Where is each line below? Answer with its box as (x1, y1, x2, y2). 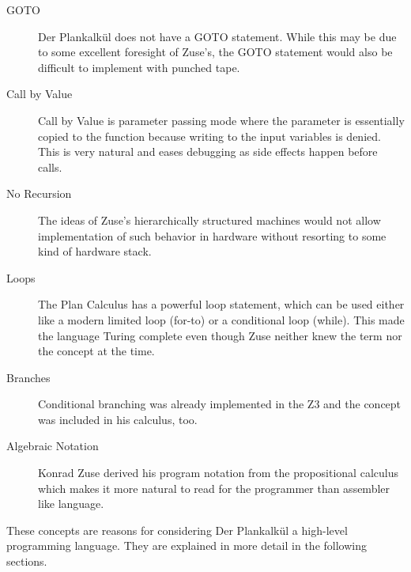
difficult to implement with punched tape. (38, 59, 240, 75)
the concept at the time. (38, 343, 155, 359)
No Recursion (6, 185, 72, 202)
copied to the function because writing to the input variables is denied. (38, 127, 381, 144)
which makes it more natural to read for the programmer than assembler (38, 479, 390, 496)
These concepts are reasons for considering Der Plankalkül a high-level (6, 521, 348, 538)
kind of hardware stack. (38, 243, 152, 259)
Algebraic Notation (6, 438, 99, 454)
